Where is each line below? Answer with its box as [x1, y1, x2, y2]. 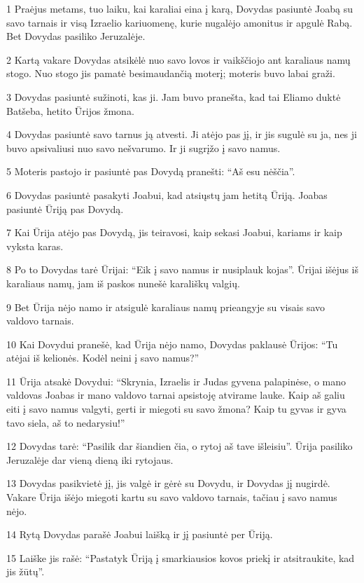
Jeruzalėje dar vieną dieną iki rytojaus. [6, 452, 174, 467]
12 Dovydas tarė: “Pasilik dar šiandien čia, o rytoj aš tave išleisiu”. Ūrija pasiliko [6, 439, 353, 453]
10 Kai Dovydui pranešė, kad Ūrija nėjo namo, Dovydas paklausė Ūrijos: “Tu [6, 336, 338, 351]
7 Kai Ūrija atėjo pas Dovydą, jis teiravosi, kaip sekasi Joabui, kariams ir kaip [6, 225, 342, 240]
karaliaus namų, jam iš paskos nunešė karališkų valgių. [6, 275, 240, 290]
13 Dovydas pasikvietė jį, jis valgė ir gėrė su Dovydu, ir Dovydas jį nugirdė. [6, 476, 330, 491]
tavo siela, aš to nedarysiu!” [6, 415, 125, 430]
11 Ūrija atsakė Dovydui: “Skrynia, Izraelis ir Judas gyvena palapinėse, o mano [6, 373, 346, 388]
